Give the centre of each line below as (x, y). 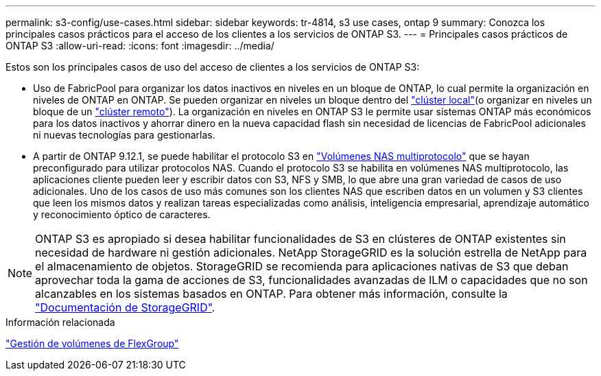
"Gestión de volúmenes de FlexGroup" (92, 343)
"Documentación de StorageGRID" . (125, 307)
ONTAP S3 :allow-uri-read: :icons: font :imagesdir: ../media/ (140, 46)
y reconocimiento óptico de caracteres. (122, 214)
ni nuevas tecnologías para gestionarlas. (124, 135)
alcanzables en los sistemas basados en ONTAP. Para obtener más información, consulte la (271, 294)
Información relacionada (60, 322)
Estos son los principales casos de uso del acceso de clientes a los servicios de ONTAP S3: (213, 67)
